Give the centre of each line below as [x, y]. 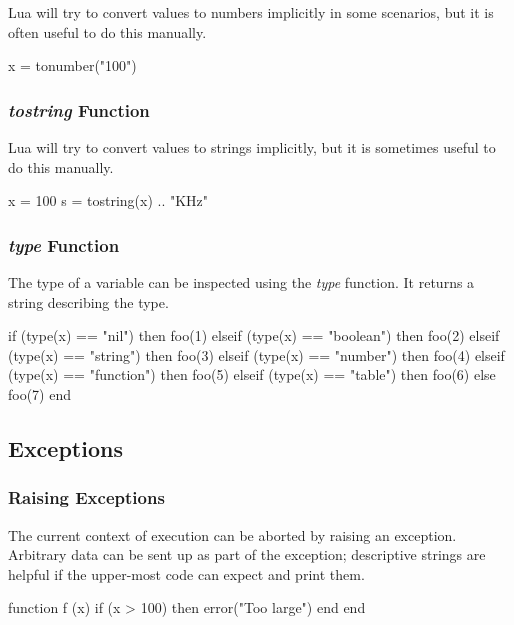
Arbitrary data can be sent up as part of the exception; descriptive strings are [247, 554]
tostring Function [79, 109]
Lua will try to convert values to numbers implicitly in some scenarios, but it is [251, 12]
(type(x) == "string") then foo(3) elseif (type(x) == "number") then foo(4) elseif [256, 354]
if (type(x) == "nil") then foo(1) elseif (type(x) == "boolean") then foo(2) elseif [254, 335]
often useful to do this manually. [107, 31]
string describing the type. [88, 301]
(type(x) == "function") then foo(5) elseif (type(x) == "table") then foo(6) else [252, 374]
